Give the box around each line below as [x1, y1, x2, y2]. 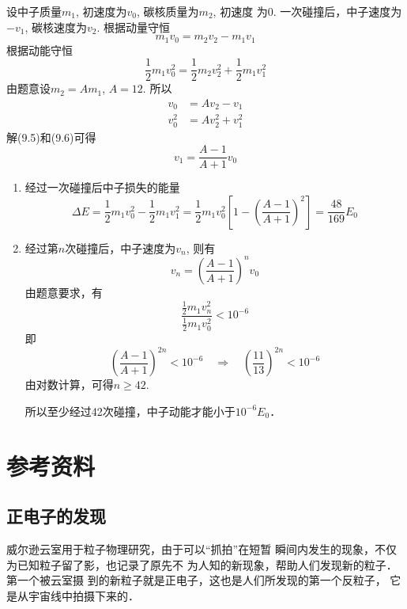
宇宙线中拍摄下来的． [28, 587, 139, 603]
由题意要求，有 [24, 284, 103, 300]
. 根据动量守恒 [96, 18, 170, 35]
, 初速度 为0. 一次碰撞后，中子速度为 [213, 3, 402, 19]
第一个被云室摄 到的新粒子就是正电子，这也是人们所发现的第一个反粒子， [6, 572, 386, 588]
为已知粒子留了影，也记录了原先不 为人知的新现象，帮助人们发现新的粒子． [6, 556, 398, 573]
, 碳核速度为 [24, 18, 87, 35]
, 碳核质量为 [137, 3, 199, 19]
